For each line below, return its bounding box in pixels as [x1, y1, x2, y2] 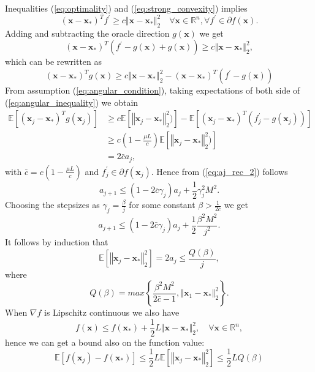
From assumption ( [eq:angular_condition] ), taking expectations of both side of [5, 84, 300, 97]
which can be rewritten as [5, 55, 102, 68]
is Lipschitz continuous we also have [44, 306, 180, 319]
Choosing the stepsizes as [5, 198, 100, 211]
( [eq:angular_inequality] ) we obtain [5, 95, 139, 108]
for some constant [129, 198, 195, 211]
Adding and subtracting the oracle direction [5, 26, 170, 39]
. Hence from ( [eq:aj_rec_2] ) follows [151, 165, 288, 177]
